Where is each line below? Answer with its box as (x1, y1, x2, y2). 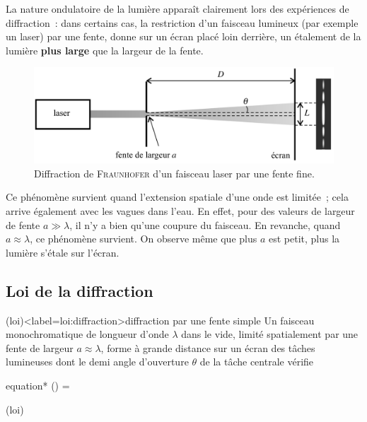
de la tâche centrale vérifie (199, 354, 314, 369)
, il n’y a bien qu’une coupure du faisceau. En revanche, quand (69, 217, 341, 232)
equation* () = (6, 377, 70, 392)
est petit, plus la (268, 231, 340, 246)
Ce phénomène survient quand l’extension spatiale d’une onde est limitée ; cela (6, 189, 349, 204)
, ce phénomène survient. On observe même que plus (30, 231, 257, 246)
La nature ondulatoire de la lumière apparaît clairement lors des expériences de (6, 1, 349, 16)
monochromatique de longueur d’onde (6, 327, 169, 341)
